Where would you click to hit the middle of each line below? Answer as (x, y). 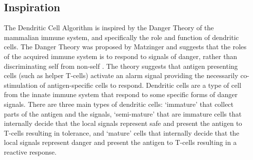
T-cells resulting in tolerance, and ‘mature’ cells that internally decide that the (122, 132)
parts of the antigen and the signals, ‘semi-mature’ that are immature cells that (123, 113)
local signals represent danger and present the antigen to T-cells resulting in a (120, 142)
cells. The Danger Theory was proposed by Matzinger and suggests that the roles (125, 47)
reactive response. (30, 151)
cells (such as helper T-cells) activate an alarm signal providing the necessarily (121, 75)
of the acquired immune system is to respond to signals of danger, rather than (121, 56)
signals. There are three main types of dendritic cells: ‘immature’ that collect (119, 104)
